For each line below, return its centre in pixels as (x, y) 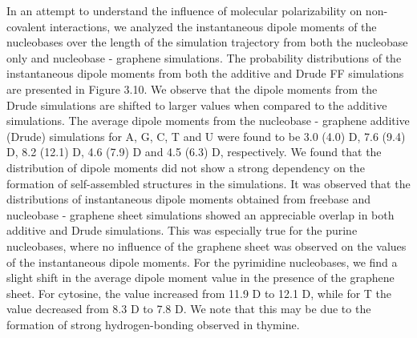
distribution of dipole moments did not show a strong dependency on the (186, 167)
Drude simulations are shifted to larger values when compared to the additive (197, 105)
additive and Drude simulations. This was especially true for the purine (182, 230)
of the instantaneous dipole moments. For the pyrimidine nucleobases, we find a (202, 262)
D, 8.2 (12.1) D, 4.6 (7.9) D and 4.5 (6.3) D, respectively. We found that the (194, 152)
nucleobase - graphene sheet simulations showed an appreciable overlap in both (200, 214)
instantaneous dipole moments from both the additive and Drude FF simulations (205, 73)
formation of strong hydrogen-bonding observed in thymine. (153, 324)
